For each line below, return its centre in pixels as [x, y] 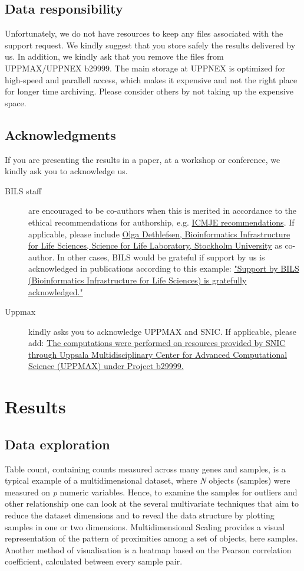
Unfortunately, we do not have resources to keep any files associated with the [144, 33]
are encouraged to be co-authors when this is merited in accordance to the [162, 211]
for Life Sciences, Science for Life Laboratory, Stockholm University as [155, 245]
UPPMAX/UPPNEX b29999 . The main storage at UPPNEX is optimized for [145, 68]
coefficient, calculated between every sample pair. [94, 561]
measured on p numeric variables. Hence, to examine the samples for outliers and [151, 492]
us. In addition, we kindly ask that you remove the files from [114, 56]
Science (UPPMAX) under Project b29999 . [106, 366]
